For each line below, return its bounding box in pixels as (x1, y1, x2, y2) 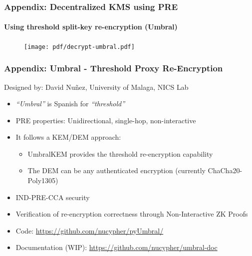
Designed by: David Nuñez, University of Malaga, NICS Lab (4, 81, 189, 92)
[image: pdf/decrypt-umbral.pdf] (24, 43, 135, 50)
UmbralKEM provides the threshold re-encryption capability (27, 148, 213, 159)
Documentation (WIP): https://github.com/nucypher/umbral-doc (15, 242, 218, 253)
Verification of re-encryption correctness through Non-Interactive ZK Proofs (15, 209, 248, 219)
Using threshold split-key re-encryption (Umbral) (4, 21, 178, 32)
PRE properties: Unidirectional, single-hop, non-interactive (15, 115, 196, 125)
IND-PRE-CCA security (15, 192, 90, 202)
